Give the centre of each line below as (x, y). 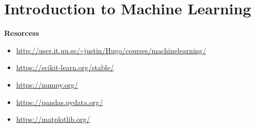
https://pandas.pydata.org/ (60, 102)
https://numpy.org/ (47, 84)
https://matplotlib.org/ (53, 119)
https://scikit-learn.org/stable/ (65, 67)
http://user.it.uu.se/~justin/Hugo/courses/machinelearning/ (111, 50)
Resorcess (22, 33)
